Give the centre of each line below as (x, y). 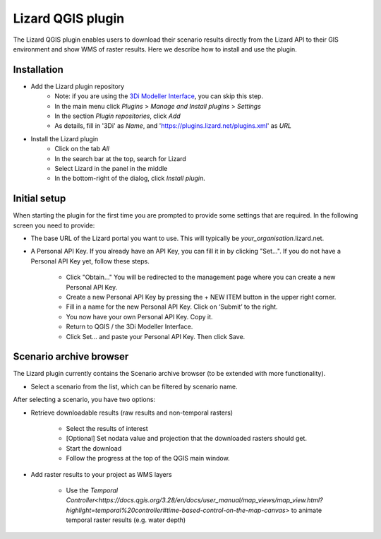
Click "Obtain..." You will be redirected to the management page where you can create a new (201, 277)
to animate (307, 510)
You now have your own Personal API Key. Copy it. (139, 316)
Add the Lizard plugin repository (78, 86)
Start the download (94, 448)
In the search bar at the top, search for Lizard (120, 158)
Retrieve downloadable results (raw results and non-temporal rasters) (132, 413)
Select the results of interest (107, 429)
